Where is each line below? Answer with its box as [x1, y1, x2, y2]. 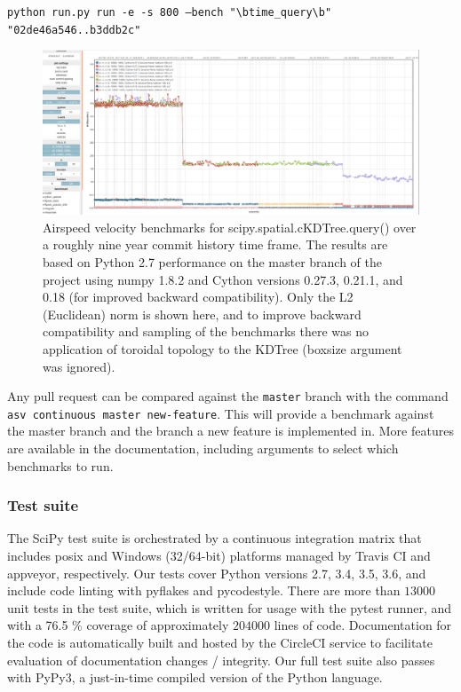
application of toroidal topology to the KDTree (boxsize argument [43, 339, 402, 358]
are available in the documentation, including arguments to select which [7, 439, 399, 458]
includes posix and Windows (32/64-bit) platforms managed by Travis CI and [7, 547, 431, 565]
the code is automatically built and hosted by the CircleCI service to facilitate [7, 633, 433, 652]
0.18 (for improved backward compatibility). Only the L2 [43, 287, 354, 306]
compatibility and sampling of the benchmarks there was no [43, 322, 370, 341]
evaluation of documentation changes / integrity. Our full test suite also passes [7, 650, 435, 669]
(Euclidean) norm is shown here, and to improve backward [43, 304, 362, 323]
